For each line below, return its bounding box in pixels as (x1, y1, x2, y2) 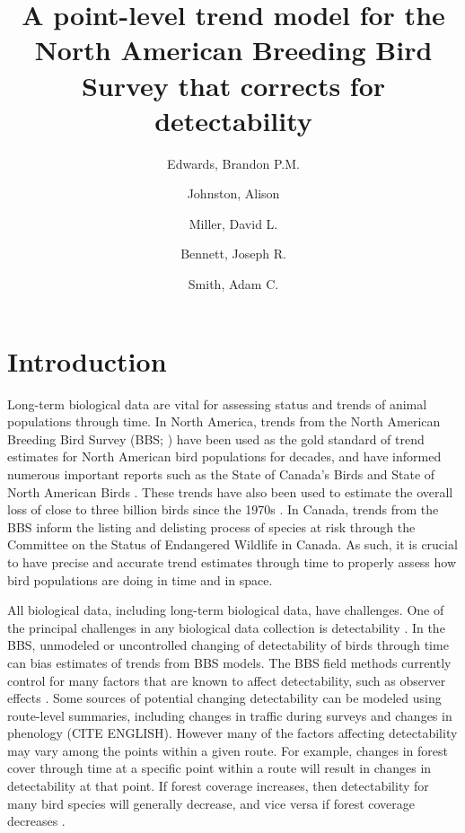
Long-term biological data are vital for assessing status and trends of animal (7, 394, 427, 413)
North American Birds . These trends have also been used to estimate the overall (7, 482, 453, 501)
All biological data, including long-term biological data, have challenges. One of (7, 601, 444, 619)
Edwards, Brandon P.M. (167, 153, 300, 172)
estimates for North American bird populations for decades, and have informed (7, 447, 442, 466)
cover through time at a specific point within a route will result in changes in (7, 758, 432, 777)
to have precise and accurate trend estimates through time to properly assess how (7, 552, 457, 571)
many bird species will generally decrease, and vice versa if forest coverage (7, 794, 416, 812)
